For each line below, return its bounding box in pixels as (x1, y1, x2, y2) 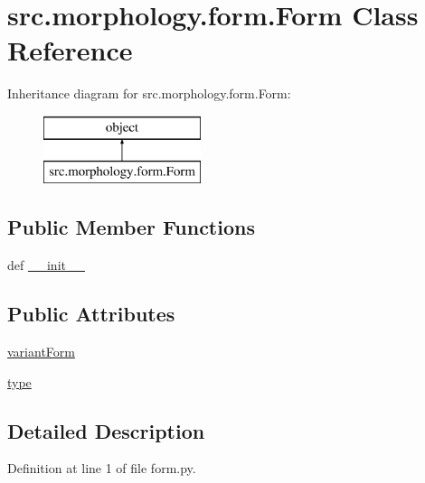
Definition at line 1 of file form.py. (7, 459, 196, 478)
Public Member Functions (7, 213, 255, 241)
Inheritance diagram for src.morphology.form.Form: (7, 84, 291, 103)
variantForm (7, 342, 75, 361)
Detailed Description (7, 416, 205, 444)
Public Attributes (7, 300, 175, 328)
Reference (7, 32, 133, 69)
